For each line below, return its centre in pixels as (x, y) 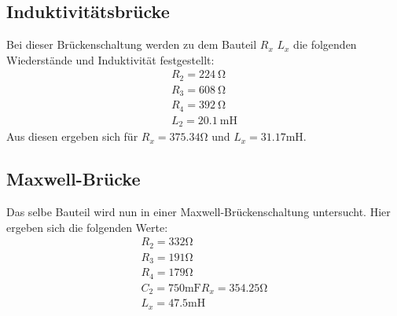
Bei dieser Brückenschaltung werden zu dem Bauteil (132, 44)
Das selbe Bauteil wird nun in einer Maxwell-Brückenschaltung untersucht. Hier (198, 212)
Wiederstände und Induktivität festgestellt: (110, 59)
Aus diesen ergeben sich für (72, 136)
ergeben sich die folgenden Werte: (87, 227)
